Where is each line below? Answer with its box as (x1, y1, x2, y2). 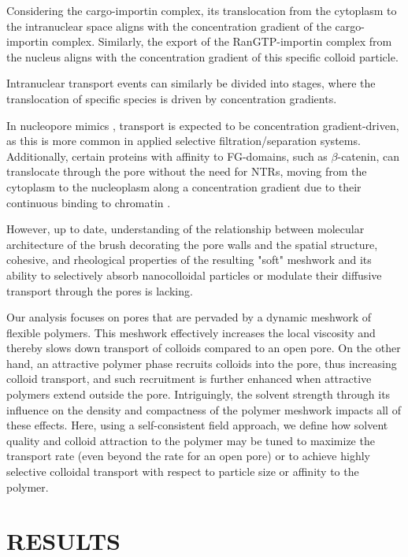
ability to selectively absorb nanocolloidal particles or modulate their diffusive (6, 266, 382, 283)
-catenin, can (337, 147, 400, 164)
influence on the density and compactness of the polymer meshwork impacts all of (6, 401, 401, 418)
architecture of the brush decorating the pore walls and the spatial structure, (6, 236, 378, 252)
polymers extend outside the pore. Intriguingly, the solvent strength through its (6, 386, 391, 403)
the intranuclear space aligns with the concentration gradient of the (6, 17, 332, 34)
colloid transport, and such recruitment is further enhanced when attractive (6, 370, 372, 387)
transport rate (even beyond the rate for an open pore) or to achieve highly (6, 447, 370, 464)
